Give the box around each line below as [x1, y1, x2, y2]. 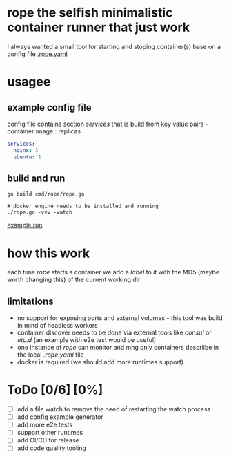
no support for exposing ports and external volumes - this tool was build [17, 314, 223, 322]
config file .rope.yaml [7, 50, 68, 58]
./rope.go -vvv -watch [7, 209, 72, 216]
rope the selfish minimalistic [7, 5, 173, 21]
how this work [7, 245, 90, 261]
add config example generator [17, 413, 103, 421]
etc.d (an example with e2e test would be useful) [17, 336, 157, 344]
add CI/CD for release [17, 436, 79, 444]
